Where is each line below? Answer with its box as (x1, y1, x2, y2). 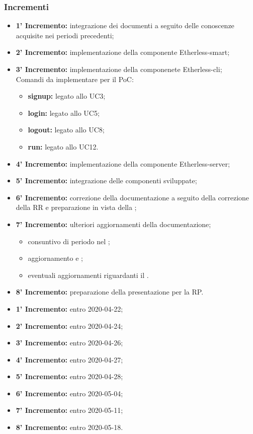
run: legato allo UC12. (28, 141, 99, 152)
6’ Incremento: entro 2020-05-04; (16, 388, 123, 398)
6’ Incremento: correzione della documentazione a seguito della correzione (16, 192, 249, 202)
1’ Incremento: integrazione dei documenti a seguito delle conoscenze (16, 20, 234, 31)
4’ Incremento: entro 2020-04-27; (16, 354, 123, 365)
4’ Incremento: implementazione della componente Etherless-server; (16, 158, 230, 169)
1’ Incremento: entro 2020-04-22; (16, 303, 123, 314)
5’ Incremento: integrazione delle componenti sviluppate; (16, 175, 197, 186)
